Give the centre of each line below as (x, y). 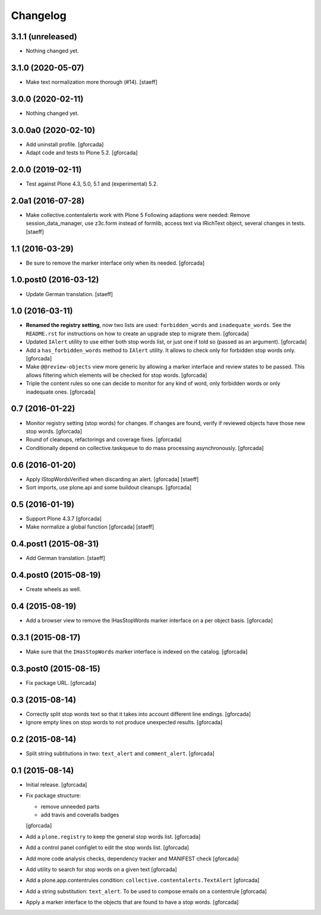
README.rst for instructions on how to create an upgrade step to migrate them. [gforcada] (137, 334)
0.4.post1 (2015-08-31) (55, 544)
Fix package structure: (53, 795)
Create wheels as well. (53, 589)
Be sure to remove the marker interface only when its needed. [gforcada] (115, 263)
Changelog (39, 15)
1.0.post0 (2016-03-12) (55, 280)
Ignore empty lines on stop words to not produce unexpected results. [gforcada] (124, 722)
